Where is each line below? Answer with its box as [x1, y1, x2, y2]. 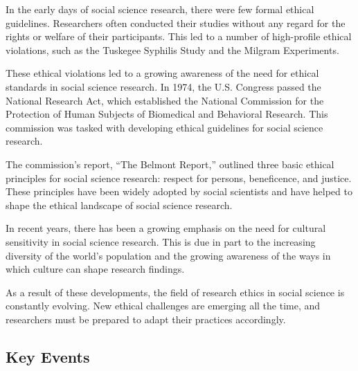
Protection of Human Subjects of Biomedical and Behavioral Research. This [6, 107, 328, 121]
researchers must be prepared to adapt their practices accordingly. [6, 311, 286, 326]
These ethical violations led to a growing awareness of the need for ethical [6, 66, 319, 80]
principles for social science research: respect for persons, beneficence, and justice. [6, 170, 352, 185]
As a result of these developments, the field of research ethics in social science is [6, 284, 345, 299]
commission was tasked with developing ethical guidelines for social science [6, 120, 323, 134]
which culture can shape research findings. [6, 262, 185, 276]
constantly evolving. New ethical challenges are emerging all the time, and [6, 298, 321, 313]
